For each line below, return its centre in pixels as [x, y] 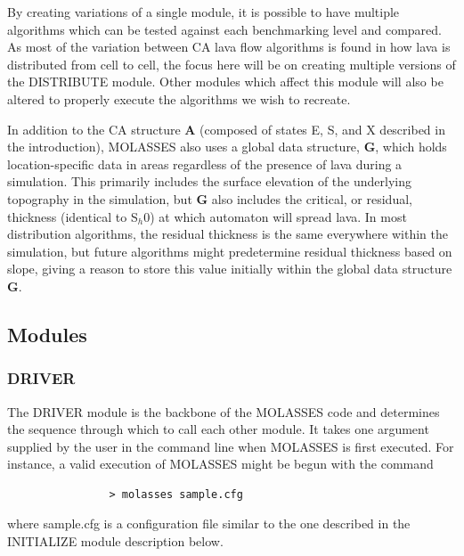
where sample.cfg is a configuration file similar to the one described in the [209, 523]
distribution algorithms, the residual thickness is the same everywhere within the [228, 234]
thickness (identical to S [73, 216]
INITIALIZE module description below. [115, 541]
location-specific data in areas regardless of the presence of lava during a [205, 164]
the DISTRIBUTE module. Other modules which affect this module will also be [225, 82]
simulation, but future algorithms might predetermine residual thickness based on [230, 251]
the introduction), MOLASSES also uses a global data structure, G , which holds [227, 147]
